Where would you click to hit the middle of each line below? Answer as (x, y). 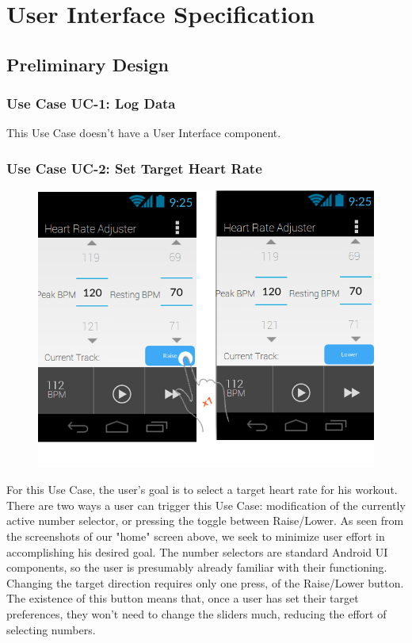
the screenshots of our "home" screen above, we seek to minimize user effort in (196, 536)
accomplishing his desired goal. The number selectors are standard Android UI (197, 551)
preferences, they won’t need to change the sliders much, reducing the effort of (196, 614)
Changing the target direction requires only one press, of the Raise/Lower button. (205, 582)
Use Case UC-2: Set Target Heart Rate (134, 168)
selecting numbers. (51, 629)
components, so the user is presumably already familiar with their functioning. (197, 567)
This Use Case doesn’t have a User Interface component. (144, 133)
